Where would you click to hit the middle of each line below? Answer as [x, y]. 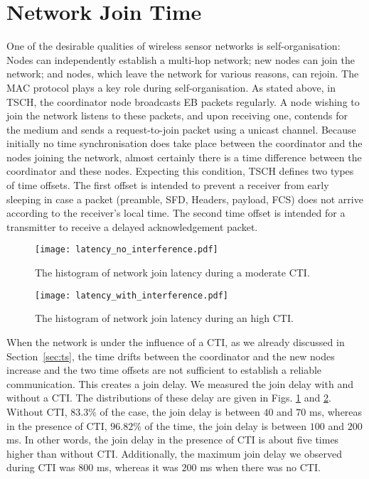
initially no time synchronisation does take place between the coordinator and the [184, 143]
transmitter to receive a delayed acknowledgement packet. [132, 226]
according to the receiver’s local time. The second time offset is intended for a [176, 213]
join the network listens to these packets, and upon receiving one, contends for [177, 115]
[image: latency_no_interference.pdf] [127, 250]
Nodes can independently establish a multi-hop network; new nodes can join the [181, 59]
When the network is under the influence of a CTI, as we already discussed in [176, 341]
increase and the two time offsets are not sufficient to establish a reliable [164, 370]
